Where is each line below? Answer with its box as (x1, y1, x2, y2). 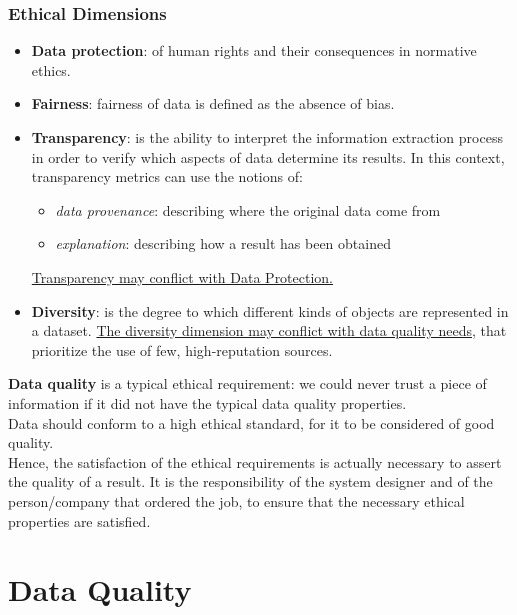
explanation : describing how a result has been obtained (55, 233, 391, 254)
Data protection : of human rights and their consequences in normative (31, 40, 477, 61)
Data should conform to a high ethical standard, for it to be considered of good (8, 412, 495, 433)
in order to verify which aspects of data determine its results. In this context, (31, 146, 505, 167)
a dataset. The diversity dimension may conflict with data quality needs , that (31, 320, 507, 341)
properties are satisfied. (8, 510, 151, 531)
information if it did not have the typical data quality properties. (8, 392, 407, 413)
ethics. (31, 59, 71, 80)
